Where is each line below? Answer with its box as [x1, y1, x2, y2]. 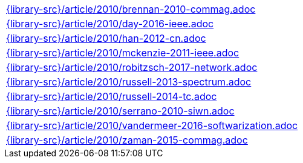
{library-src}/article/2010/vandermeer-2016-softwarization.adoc [6, 119, 298, 131]
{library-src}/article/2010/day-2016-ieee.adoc [6, 18, 214, 30]
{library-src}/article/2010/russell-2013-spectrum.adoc [6, 76, 252, 88]
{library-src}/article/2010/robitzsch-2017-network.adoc [6, 61, 258, 73]
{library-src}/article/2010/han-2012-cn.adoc [6, 32, 206, 44]
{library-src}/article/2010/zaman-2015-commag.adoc [6, 134, 248, 146]
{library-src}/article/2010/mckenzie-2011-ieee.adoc [6, 47, 239, 59]
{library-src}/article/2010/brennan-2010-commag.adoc [6, 3, 256, 15]
